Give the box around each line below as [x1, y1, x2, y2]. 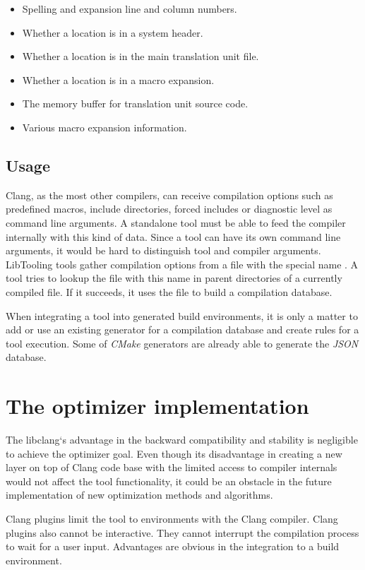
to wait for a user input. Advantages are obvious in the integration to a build [6, 539, 340, 554]
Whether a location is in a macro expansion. [22, 72, 215, 87]
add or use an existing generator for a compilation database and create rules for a [6, 322, 359, 337]
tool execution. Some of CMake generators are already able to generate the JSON [6, 336, 359, 350]
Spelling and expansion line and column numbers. [22, 1, 237, 16]
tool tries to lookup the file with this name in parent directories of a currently [6, 271, 342, 285]
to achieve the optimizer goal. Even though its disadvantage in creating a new [6, 446, 342, 461]
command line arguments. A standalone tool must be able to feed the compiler [6, 215, 346, 230]
